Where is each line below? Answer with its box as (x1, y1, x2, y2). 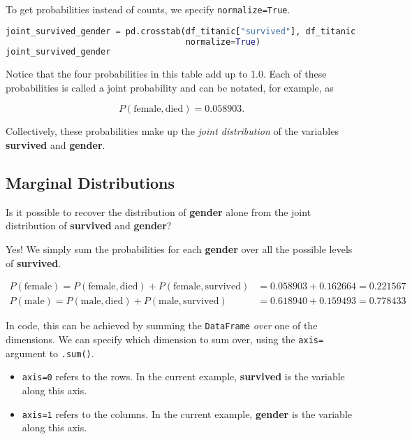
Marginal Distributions (6, 172, 175, 194)
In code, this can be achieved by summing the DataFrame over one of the (6, 318, 318, 333)
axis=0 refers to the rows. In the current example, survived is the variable (22, 369, 345, 384)
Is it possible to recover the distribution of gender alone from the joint (6, 204, 311, 219)
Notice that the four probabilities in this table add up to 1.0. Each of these (6, 66, 327, 81)
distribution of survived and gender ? (6, 218, 172, 233)
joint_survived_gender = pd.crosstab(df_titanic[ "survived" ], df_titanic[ (6, 26, 361, 36)
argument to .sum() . (6, 345, 94, 360)
